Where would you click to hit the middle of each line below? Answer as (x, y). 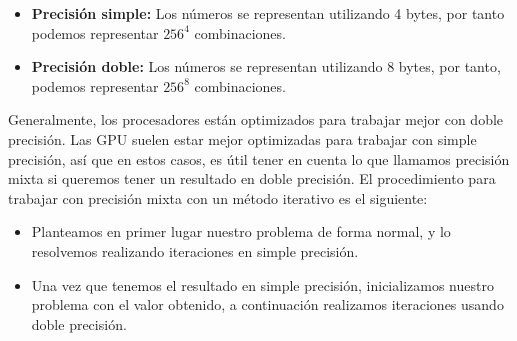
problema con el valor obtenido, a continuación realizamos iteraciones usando (267, 304)
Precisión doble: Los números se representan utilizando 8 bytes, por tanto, (266, 66)
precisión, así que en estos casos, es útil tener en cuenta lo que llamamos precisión (259, 158)
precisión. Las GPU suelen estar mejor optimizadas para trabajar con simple (242, 138)
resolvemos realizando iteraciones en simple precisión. (195, 250)
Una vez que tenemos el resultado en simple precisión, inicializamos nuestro (262, 284)
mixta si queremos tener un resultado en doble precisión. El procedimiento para (252, 178)
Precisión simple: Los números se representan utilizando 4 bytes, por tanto (268, 13)
